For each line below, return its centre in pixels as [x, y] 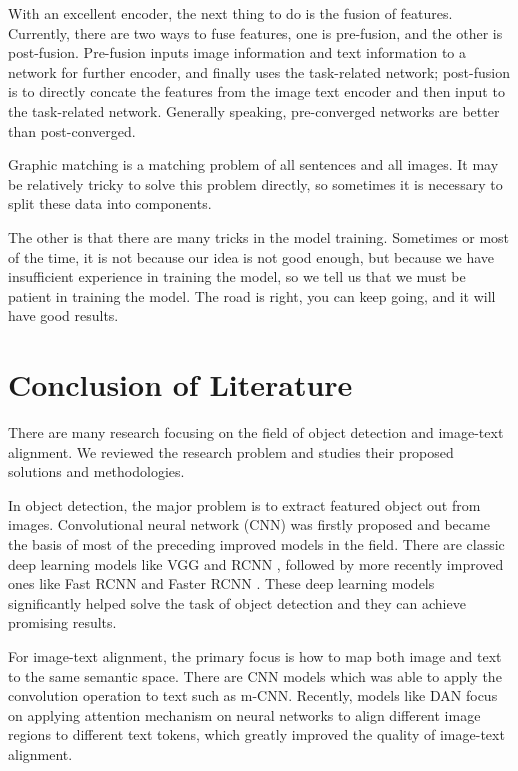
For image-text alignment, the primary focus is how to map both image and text [255, 655]
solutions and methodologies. [96, 471]
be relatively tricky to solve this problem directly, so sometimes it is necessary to [255, 183]
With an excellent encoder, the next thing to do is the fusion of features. [230, 13]
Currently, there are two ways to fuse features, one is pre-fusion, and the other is [255, 32]
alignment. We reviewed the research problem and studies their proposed [231, 451]
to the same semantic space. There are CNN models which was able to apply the [255, 675]
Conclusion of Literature [180, 384]
